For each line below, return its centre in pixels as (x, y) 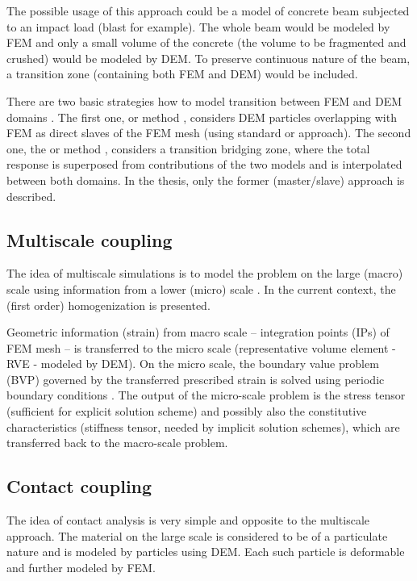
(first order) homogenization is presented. (108, 305)
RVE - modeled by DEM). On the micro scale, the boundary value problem (193, 364)
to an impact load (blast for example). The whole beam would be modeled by (198, 26)
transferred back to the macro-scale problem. (117, 443)
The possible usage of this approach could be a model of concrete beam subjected (208, 10)
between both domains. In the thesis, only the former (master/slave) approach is (206, 180)
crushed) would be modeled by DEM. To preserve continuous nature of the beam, (208, 58)
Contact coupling (79, 486)
